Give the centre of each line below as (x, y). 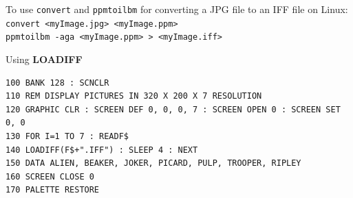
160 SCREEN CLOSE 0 (50, 176)
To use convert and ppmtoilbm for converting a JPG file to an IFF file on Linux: (177, 9)
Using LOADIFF (44, 59)
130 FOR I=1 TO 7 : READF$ (67, 136)
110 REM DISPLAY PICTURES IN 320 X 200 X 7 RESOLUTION (134, 96)
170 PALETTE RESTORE (53, 190)
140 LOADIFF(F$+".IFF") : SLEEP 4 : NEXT (102, 150)
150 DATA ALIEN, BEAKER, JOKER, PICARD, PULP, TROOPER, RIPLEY (153, 163)
